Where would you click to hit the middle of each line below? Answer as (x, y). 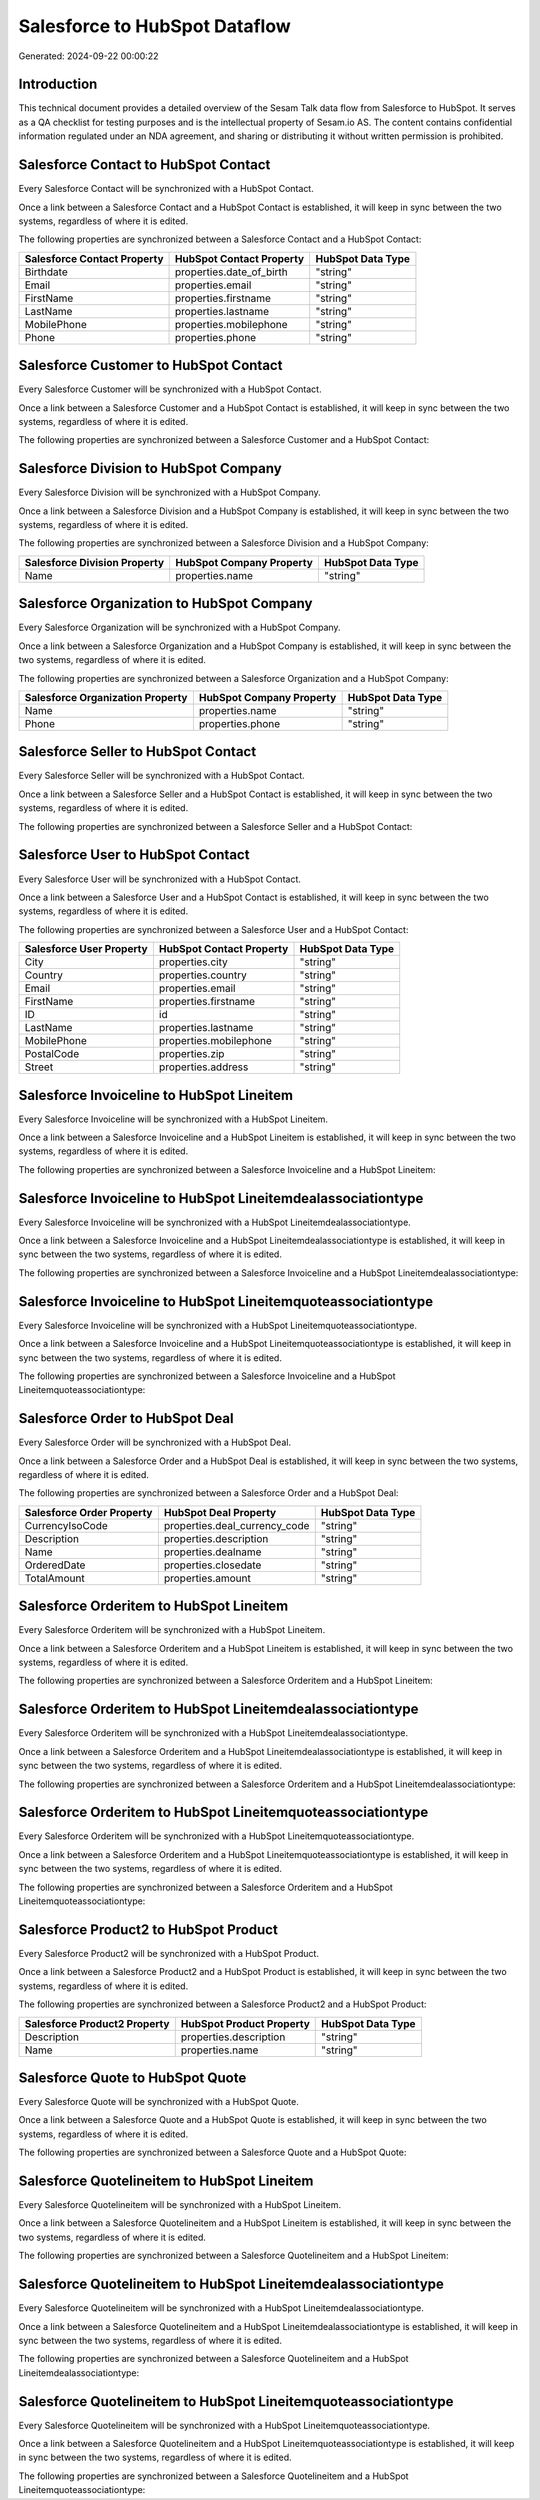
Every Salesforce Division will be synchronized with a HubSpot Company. (169, 492)
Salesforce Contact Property (94, 258)
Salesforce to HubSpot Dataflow (155, 26)
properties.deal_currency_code (236, 1525)
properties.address (203, 1067)
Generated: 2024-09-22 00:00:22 (88, 56)
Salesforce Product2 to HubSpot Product (148, 1929)
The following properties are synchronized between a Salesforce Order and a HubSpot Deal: (208, 1493)
